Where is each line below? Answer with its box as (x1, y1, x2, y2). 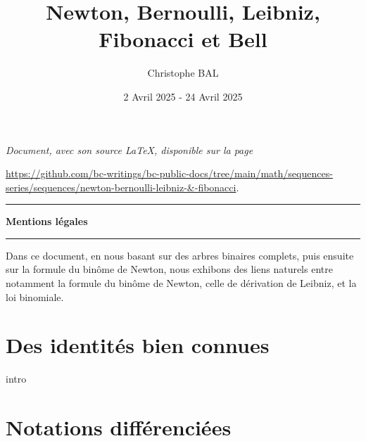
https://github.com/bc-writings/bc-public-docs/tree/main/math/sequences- (6, 166, 333, 181)
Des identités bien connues (6, 331, 270, 359)
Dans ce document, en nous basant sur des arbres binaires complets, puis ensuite (6, 248, 354, 262)
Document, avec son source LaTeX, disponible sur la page (6, 142, 253, 157)
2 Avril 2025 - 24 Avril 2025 (123, 89, 243, 103)
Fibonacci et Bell (99, 25, 267, 53)
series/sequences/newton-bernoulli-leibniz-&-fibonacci (6, 179, 236, 194)
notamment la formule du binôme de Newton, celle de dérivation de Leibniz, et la (6, 276, 357, 290)
